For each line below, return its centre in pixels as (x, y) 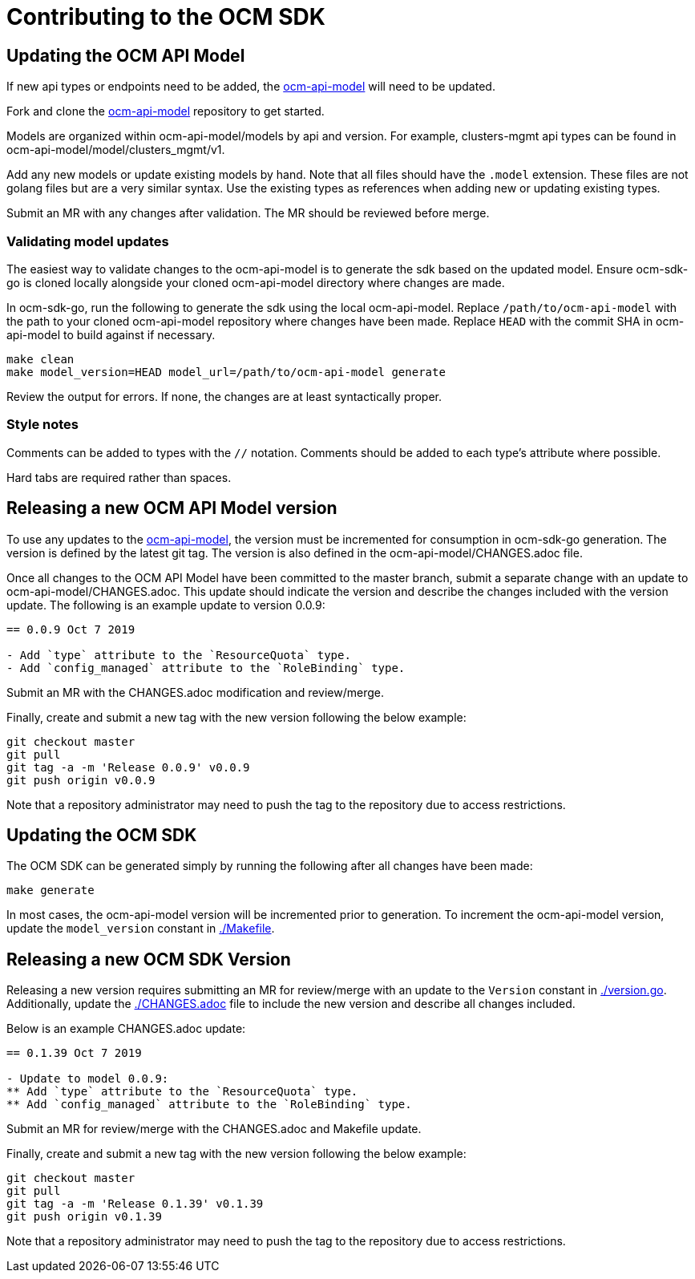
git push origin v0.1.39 (84, 1217)
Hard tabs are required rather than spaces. (119, 477)
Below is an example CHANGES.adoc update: (126, 1029)
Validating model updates (88, 241)
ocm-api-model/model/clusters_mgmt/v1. (116, 150)
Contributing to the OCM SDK (166, 17)
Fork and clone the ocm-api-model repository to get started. (166, 111)
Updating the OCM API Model (126, 55)
